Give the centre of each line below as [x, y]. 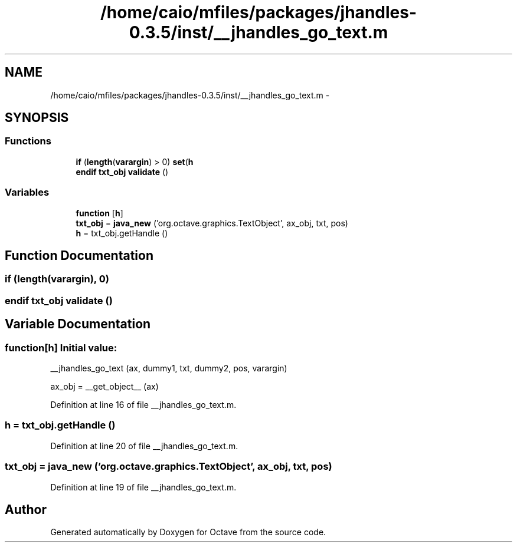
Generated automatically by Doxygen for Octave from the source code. [188, 532]
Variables [27, 192]
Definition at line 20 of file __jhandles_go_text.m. [144, 446]
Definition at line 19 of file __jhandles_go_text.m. [143, 487]
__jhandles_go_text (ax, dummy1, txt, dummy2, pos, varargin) [169, 368]
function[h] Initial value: [61, 347]
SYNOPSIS [37, 118]
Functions [28, 141]
